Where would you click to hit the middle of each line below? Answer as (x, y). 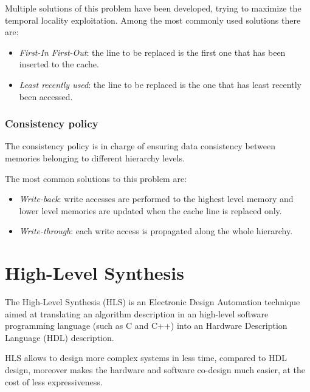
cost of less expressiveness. (54, 381)
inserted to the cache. (59, 64)
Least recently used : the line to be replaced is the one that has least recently (160, 84)
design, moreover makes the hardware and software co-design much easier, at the (155, 370)
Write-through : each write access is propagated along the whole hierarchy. (156, 231)
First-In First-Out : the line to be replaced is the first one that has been (152, 52)
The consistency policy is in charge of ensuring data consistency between (140, 146)
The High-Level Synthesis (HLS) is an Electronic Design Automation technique (153, 302)
